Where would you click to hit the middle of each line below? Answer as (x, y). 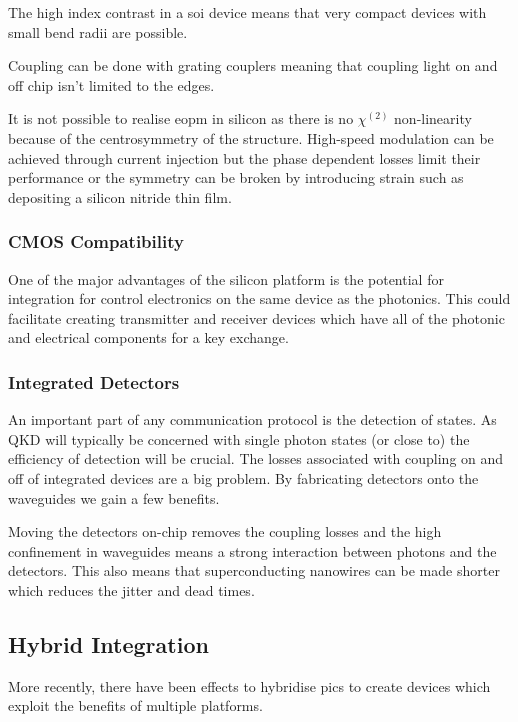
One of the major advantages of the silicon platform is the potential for (226, 278)
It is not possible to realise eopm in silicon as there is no (181, 118)
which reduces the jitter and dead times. (131, 589)
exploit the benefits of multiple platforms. (135, 705)
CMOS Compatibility (96, 241)
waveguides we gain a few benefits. (114, 497)
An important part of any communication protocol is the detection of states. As (252, 419)
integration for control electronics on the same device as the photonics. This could (259, 298)
